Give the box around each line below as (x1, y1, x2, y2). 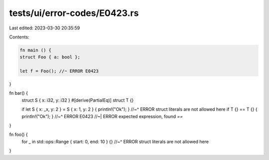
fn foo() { (9, 132, 28, 138)
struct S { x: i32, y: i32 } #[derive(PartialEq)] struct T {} (21, 97, 134, 103)
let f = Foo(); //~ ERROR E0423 (19, 68, 99, 74)
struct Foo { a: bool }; (19, 54, 81, 60)
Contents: (9, 34, 29, 40)
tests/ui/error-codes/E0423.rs (9, 7, 139, 18)
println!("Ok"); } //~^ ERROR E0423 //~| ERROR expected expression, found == (21, 113, 183, 119)
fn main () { (19, 47, 52, 53)
